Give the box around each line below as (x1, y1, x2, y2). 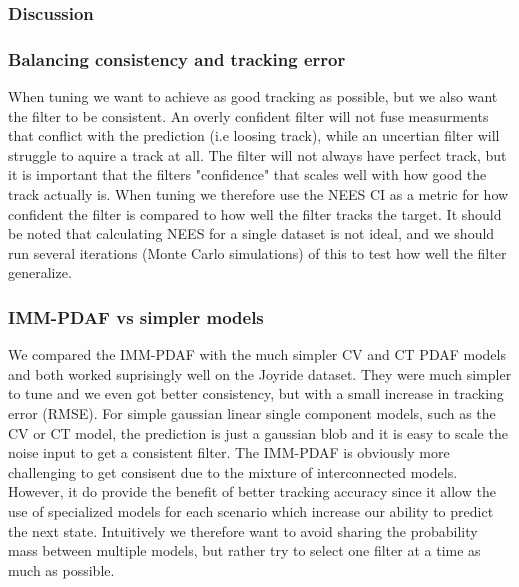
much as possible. (8, 559, 115, 580)
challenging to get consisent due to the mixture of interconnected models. (8, 461, 458, 482)
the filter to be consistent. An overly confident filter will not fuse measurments (8, 105, 489, 126)
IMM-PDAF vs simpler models (8, 304, 264, 329)
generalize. (8, 262, 72, 283)
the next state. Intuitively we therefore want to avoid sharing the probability (8, 520, 478, 541)
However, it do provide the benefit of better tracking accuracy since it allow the (8, 481, 496, 502)
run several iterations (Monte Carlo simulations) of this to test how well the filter (8, 242, 507, 263)
